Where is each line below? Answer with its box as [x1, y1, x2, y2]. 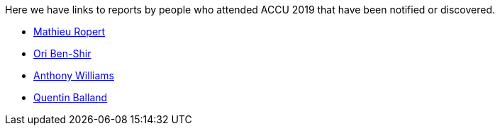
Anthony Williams [33, 69, 114, 81]
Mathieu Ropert [33, 25, 106, 38]
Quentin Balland [33, 91, 108, 103]
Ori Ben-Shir [33, 47, 91, 59]
